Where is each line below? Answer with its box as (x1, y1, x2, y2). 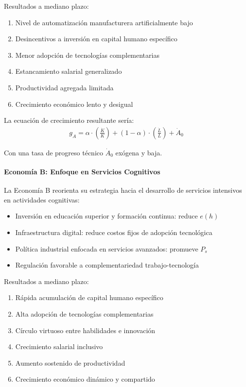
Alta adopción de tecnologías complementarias (15, 308, 154, 319)
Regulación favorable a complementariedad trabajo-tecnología (15, 260, 199, 270)
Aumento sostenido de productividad (15, 357, 125, 368)
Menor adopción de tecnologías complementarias (15, 50, 159, 60)
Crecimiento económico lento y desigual (15, 99, 133, 109)
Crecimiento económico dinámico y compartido (15, 374, 155, 384)
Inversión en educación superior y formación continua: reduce (15, 211, 198, 221)
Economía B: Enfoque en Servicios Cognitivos (4, 166, 160, 176)
